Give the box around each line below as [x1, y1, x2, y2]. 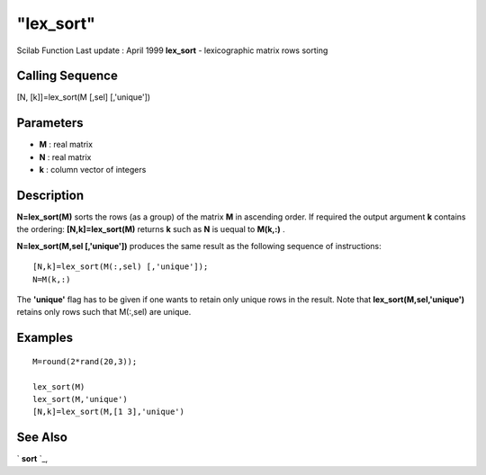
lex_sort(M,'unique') [32, 394, 128, 404]
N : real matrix [39, 151, 92, 162]
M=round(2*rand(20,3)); [32, 356, 138, 366]
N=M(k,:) [32, 274, 71, 284]
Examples [16, 330, 74, 345]
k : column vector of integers [39, 165, 147, 175]
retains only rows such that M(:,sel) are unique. [16, 307, 192, 318]
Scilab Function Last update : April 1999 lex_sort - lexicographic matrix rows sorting [16, 45, 328, 56]
